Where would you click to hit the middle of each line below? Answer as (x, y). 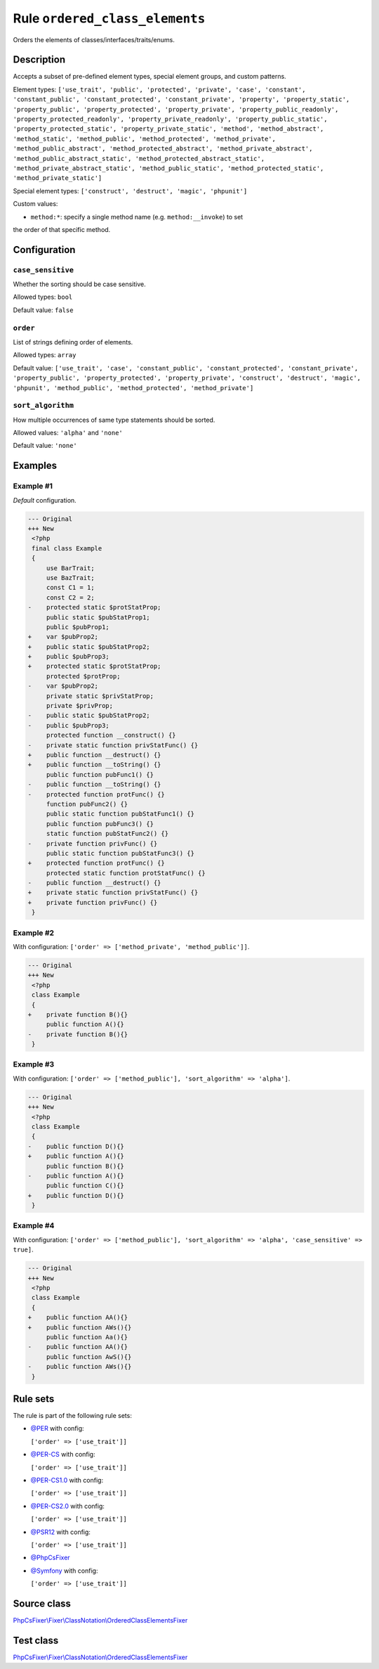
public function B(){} (85, 1166)
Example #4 (34, 1225)
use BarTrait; (70, 568)
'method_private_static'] (58, 178)
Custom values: (35, 204)
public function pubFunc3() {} (100, 824)
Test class (36, 1641)
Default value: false (43, 310)
